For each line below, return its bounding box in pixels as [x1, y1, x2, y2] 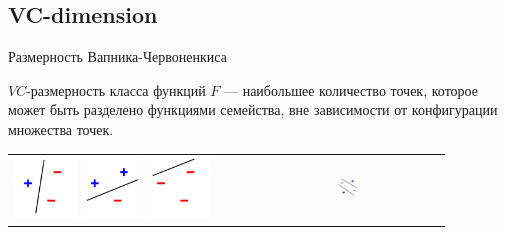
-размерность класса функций [26, 79, 206, 100]
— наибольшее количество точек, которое [224, 79, 478, 100]
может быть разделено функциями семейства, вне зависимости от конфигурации [8, 99, 498, 120]
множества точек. [8, 118, 114, 139]
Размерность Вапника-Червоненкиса [8, 46, 227, 67]
